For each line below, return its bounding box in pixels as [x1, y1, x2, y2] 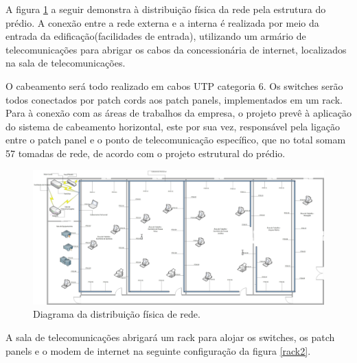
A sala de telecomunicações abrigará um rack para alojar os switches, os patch [5, 329, 335, 344]
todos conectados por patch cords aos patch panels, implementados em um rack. [5, 92, 343, 106]
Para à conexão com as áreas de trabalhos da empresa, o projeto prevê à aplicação [5, 106, 352, 120]
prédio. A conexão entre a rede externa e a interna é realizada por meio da [5, 15, 319, 30]
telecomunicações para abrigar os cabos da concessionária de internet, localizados [5, 42, 347, 56]
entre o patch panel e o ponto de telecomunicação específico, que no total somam [5, 132, 346, 147]
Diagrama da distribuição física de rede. [33, 307, 200, 321]
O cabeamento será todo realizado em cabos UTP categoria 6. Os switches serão [5, 78, 343, 93]
